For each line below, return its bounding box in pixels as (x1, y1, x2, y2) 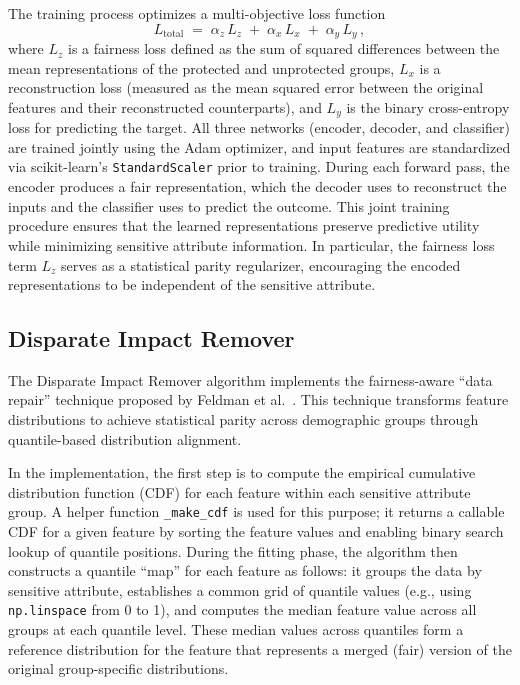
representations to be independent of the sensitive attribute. (8, 274, 376, 295)
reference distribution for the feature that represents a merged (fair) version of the (8, 638, 512, 659)
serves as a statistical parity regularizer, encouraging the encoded (61, 254, 461, 275)
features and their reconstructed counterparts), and (8, 96, 322, 117)
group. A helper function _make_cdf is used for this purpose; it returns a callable (8, 501, 505, 522)
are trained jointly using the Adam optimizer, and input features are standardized (8, 136, 511, 157)
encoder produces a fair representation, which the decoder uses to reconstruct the (8, 176, 507, 197)
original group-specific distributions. (8, 658, 229, 679)
